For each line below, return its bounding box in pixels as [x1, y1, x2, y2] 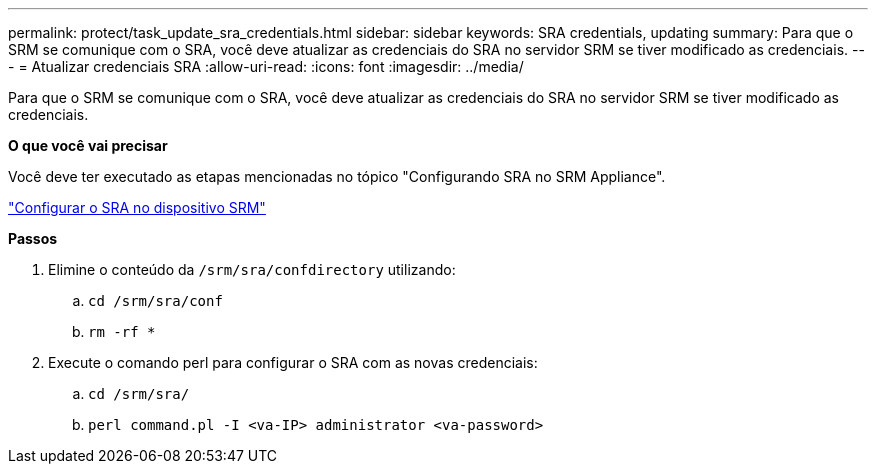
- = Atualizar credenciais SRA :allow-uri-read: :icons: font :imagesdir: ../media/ [8, 58, 524, 75]
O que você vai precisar [8, 137, 168, 154]
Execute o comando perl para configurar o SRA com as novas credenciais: [48, 354, 538, 371]
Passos [8, 230, 58, 247]
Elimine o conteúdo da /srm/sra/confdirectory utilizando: [48, 261, 456, 278]
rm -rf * [88, 324, 156, 340]
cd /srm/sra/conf [88, 293, 223, 309]
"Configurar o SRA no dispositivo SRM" [8, 199, 266, 216]
